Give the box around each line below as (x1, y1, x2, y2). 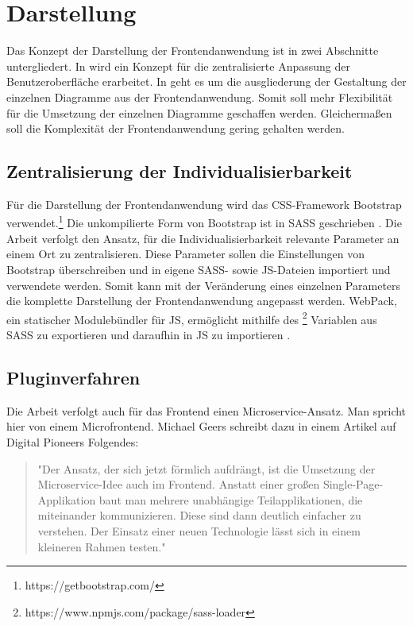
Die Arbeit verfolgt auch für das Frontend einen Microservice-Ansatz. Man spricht (6, 402, 407, 419)
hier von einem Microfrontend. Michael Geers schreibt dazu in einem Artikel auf (6, 418, 396, 435)
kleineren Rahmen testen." (37, 538, 166, 555)
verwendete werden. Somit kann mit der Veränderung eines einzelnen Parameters (6, 276, 401, 293)
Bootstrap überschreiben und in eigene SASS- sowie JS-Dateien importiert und (6, 261, 391, 277)
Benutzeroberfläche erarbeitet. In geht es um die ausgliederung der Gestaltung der (6, 73, 407, 90)
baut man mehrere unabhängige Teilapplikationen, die (98, 491, 363, 508)
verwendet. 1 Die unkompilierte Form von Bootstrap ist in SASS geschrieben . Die (6, 212, 402, 231)
